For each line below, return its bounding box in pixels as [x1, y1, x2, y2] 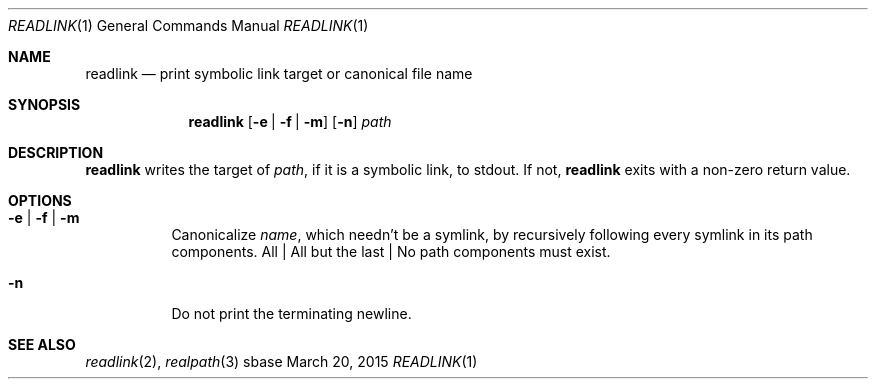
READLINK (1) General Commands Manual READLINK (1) [8, 17, 369, 34]
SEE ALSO [8, 336, 76, 353]
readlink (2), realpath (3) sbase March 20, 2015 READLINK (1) [85, 353, 478, 370]
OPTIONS [8, 192, 72, 209]
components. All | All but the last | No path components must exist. [171, 243, 611, 260]
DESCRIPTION [8, 144, 104, 161]
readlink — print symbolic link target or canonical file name [85, 65, 473, 82]
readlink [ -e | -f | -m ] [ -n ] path [188, 113, 392, 130]
